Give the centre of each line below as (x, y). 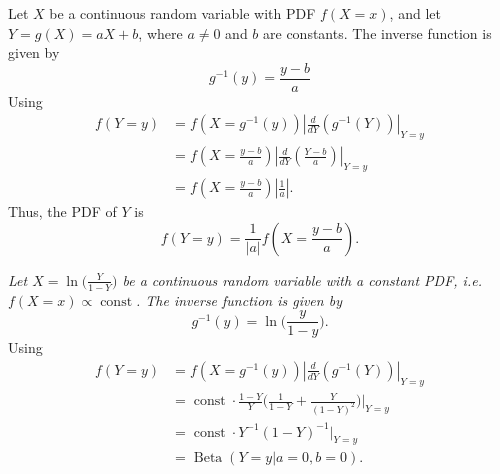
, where (160, 32)
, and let (415, 13)
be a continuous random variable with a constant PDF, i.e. (302, 279)
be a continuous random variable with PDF (182, 13)
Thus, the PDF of (62, 211)
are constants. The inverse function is (377, 32)
